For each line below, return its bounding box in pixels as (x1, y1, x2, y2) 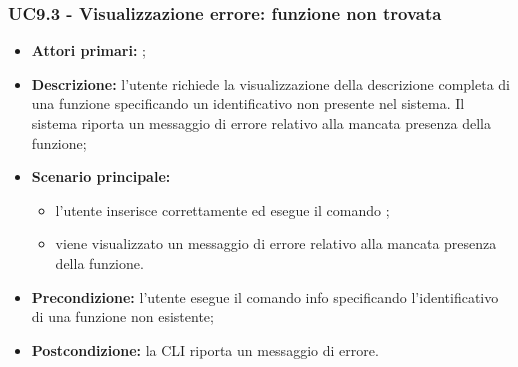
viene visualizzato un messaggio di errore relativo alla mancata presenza (55, 233, 497, 254)
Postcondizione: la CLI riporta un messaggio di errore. (31, 339, 379, 360)
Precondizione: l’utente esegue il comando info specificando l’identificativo (31, 286, 499, 307)
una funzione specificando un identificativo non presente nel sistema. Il (31, 93, 465, 114)
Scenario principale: (31, 166, 171, 187)
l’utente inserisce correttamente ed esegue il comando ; (55, 199, 390, 220)
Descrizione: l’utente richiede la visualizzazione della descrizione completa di (31, 73, 510, 94)
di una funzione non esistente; (31, 306, 214, 327)
